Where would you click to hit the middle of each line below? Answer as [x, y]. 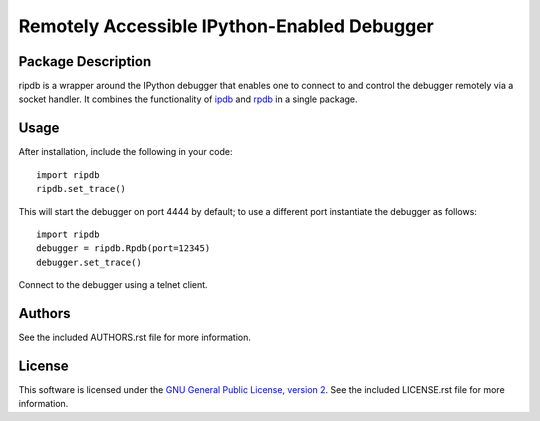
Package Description [85, 61]
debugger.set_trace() [89, 262]
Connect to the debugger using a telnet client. [113, 285]
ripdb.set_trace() [81, 189]
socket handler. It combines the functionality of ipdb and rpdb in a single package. [188, 99]
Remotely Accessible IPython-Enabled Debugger [226, 26]
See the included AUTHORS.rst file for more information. [135, 337]
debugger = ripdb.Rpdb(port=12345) [123, 248]
